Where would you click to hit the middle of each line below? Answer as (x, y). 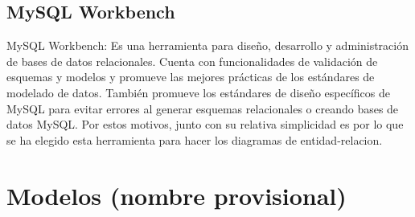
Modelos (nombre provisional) (177, 195)
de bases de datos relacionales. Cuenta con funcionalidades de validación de (192, 61)
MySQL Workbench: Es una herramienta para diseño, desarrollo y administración (207, 45)
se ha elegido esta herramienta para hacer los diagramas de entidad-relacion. (195, 139)
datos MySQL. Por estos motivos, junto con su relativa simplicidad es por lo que (205, 124)
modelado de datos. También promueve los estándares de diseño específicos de (198, 92)
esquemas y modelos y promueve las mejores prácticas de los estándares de (191, 77)
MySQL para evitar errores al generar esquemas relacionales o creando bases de (203, 108)
